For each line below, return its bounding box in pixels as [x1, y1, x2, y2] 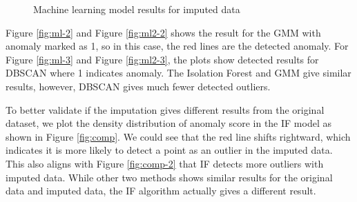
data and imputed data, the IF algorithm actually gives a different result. [6, 183, 316, 198]
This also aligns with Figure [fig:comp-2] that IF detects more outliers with [6, 156, 324, 170]
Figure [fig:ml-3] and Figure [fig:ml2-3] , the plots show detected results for [6, 52, 319, 66]
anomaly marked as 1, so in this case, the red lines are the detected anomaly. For [6, 39, 349, 53]
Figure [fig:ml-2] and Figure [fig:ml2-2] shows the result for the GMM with [6, 25, 321, 39]
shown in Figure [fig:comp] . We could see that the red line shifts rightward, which [6, 129, 351, 143]
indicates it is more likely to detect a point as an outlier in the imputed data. [6, 143, 333, 157]
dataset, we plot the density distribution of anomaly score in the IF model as [6, 116, 331, 130]
